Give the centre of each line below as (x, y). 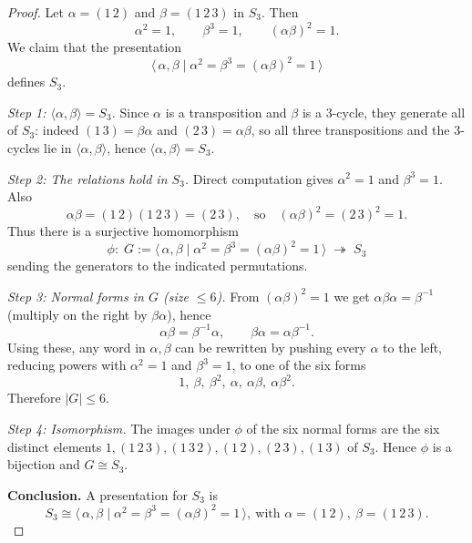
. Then (280, 12)
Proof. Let (36, 12)
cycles (24, 147)
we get (352, 296)
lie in (58, 147)
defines (26, 82)
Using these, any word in (77, 347)
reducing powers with (67, 365)
